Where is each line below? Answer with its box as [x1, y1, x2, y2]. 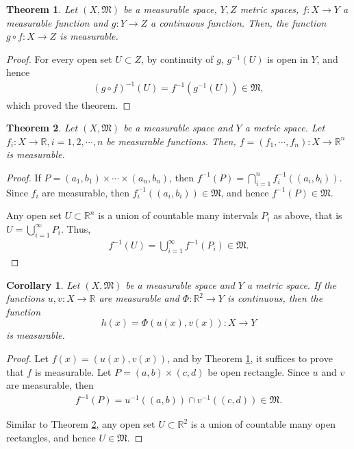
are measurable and [99, 291, 179, 305]
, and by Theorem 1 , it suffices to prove [167, 350, 333, 365]
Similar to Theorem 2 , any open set [6, 417, 155, 431]
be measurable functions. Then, [106, 133, 236, 148]
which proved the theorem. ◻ [6, 97, 131, 112]
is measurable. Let [34, 364, 112, 379]
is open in [267, 51, 308, 66]
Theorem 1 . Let [6, 2, 78, 16]
